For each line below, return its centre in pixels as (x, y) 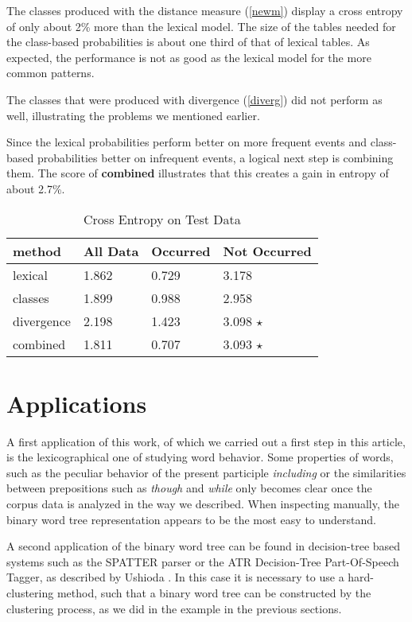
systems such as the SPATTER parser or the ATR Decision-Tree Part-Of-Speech (203, 561)
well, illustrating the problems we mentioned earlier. (133, 115)
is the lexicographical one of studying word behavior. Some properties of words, (200, 457)
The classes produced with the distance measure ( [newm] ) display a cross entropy (205, 10)
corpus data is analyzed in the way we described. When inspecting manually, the (203, 504)
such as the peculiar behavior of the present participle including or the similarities (206, 472)
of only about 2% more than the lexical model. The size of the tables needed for (201, 26)
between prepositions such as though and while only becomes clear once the (189, 488)
